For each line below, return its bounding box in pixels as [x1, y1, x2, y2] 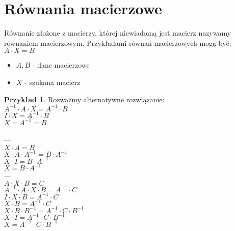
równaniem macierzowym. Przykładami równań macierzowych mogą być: [4, 37, 231, 48]
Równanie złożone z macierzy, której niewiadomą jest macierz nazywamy [4, 27, 231, 38]
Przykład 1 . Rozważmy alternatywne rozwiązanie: [4, 94, 165, 104]
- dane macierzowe [32, 60, 90, 70]
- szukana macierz [24, 76, 81, 87]
